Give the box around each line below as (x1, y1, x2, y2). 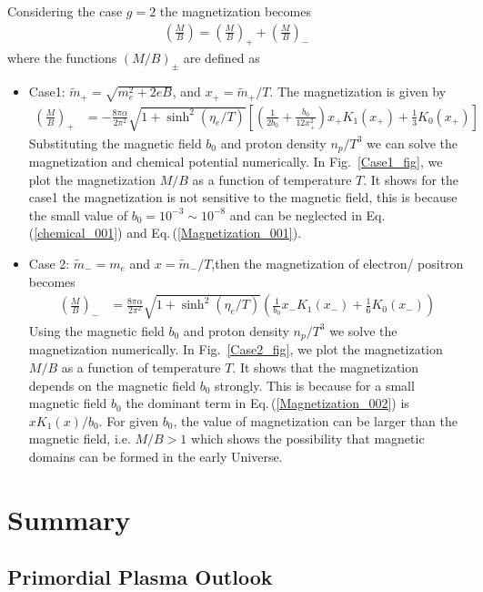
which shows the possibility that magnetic (191, 429, 425, 448)
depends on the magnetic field (28, 375, 196, 394)
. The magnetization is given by (269, 82, 447, 101)
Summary (7, 500, 131, 537)
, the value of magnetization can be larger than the (173, 411, 458, 430)
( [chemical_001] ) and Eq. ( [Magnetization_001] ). (28, 223, 302, 242)
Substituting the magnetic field (28, 133, 202, 152)
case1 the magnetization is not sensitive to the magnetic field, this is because (28, 188, 458, 207)
